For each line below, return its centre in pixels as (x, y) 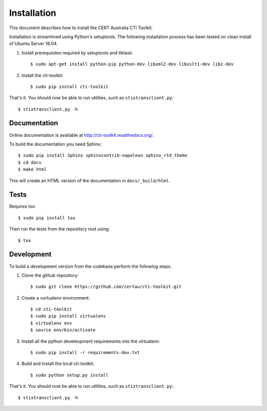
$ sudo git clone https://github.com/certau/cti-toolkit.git (106, 287)
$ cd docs (30, 162)
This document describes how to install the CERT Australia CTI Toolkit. (81, 28)
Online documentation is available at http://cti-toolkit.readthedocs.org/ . (82, 135)
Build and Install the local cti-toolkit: (58, 363)
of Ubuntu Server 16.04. (33, 44)
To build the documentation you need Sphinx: (55, 144)
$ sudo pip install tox (47, 218)
